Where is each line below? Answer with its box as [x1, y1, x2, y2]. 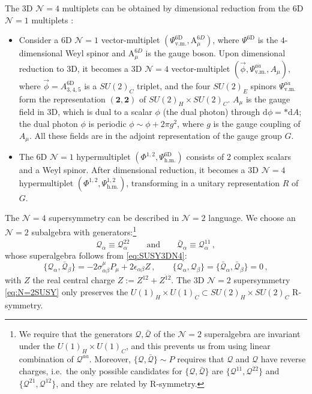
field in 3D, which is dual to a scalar [19, 105, 152, 118]
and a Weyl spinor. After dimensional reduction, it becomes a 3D [19, 163, 259, 176]
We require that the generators [19, 328, 133, 340]
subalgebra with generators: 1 [31, 223, 137, 238]
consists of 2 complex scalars [186, 150, 292, 163]
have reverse [260, 352, 306, 365]
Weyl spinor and [65, 47, 125, 59]
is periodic [88, 117, 127, 130]
